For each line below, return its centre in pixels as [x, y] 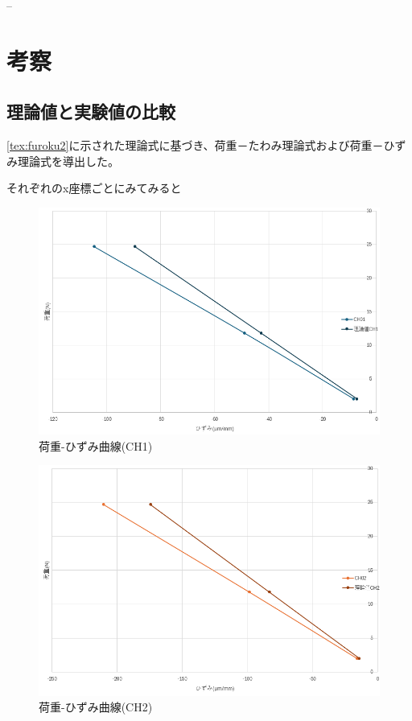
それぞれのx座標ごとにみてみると [94, 188]
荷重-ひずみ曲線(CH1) [96, 445]
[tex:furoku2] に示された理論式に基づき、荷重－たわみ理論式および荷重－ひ [201, 145]
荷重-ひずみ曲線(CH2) [96, 707]
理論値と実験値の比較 [91, 111]
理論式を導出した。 [68, 161]
